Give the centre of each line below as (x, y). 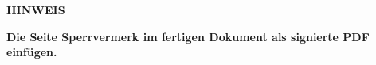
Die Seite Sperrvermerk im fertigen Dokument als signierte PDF (188, 36)
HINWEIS (36, 10)
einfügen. (32, 52)
